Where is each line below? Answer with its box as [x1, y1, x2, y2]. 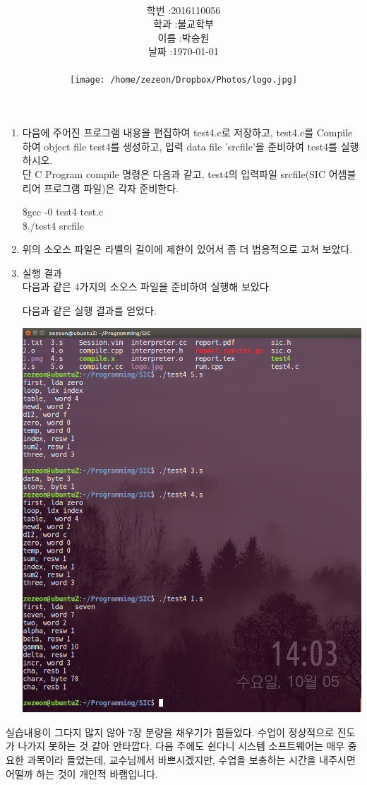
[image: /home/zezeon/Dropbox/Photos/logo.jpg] [69, 75, 298, 85]
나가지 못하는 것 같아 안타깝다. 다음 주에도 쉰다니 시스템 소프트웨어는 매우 [18, 738, 345, 753]
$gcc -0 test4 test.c [22, 204, 104, 219]
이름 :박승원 [157, 30, 210, 45]
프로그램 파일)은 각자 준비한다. [44, 180, 179, 195]
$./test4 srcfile [22, 218, 85, 232]
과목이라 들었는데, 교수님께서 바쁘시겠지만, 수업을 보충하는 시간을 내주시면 [27, 752, 356, 767]
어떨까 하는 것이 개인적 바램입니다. [6, 766, 158, 781]
